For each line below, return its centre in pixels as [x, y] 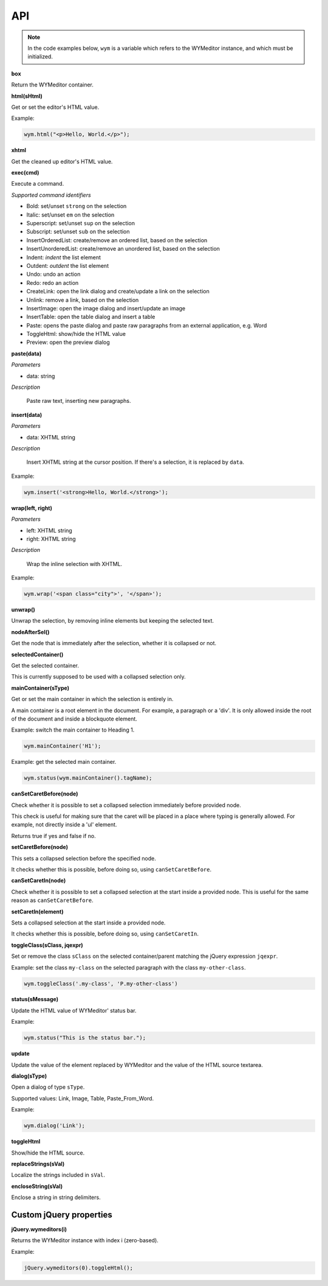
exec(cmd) [25, 173]
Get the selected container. [45, 665]
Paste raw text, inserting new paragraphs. [79, 401]
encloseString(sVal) [37, 1186]
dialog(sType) [29, 1076]
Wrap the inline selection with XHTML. [74, 564]
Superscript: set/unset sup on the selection [80, 223]
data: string [41, 376]
